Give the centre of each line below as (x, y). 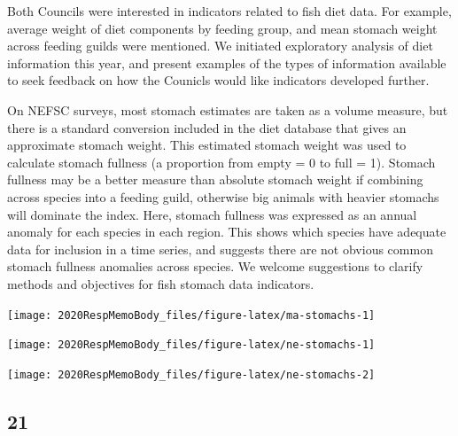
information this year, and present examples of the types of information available (227, 62)
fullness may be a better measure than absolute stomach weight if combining (215, 179)
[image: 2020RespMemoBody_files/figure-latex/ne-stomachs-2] (191, 374)
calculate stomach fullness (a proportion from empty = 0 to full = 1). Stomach (221, 162)
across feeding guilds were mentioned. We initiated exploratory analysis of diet (220, 46)
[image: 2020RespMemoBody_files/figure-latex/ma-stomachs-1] (191, 315)
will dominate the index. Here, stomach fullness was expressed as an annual (212, 214)
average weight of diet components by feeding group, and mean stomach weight (222, 28)
